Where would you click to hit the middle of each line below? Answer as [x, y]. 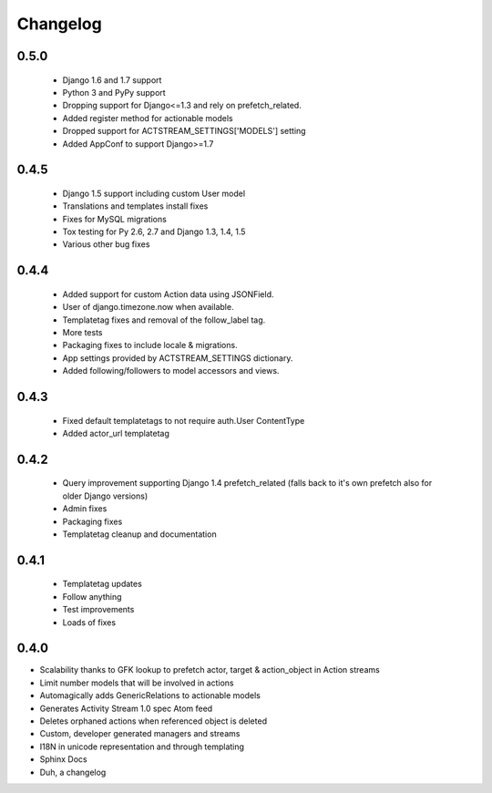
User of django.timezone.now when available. [148, 307]
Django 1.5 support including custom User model [154, 193]
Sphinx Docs [63, 759]
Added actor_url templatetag [116, 434]
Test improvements [98, 610]
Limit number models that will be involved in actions [137, 683]
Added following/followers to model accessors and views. [171, 371]
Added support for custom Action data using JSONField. [168, 294]
